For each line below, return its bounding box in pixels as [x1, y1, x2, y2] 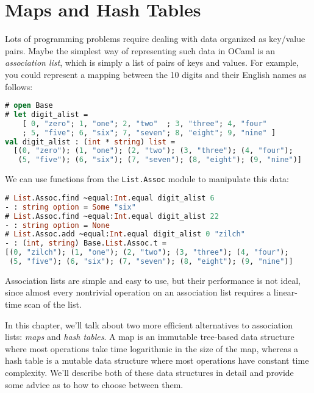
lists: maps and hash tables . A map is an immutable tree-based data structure [5, 330, 294, 343]
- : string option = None [5, 221, 110, 230]
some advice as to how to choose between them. [5, 378, 184, 391]
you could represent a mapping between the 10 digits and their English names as [5, 68, 307, 80]
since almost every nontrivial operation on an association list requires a [5, 286, 271, 299]
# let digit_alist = [5, 110, 88, 119]
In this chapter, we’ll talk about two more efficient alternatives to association [5, 318, 293, 331]
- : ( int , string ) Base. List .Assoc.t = [5, 239, 166, 248]
